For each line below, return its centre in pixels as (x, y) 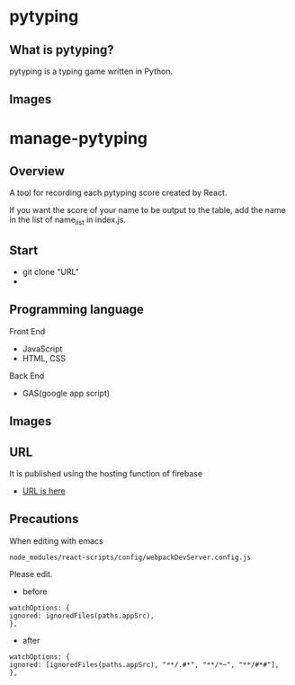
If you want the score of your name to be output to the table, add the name (147, 210)
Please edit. (31, 574)
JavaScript (42, 349)
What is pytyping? (62, 50)
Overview (37, 171)
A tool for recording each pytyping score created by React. (118, 193)
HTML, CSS (44, 358)
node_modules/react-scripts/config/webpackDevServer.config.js (130, 557)
